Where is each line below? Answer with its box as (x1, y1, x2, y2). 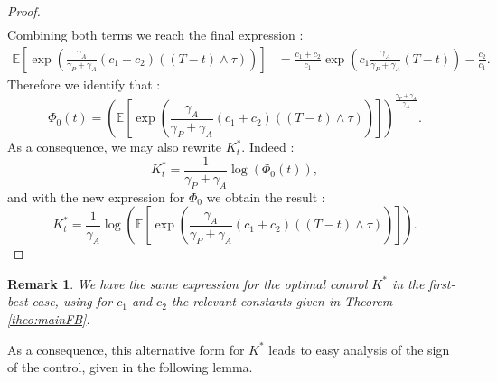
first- (428, 274, 455, 293)
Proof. (7, 2, 41, 20)
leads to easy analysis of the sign (268, 340, 450, 359)
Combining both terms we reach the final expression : (7, 25, 304, 44)
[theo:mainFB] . (7, 310, 90, 329)
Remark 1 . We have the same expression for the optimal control (7, 274, 368, 293)
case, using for (32, 292, 113, 311)
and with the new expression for (7, 187, 185, 206)
